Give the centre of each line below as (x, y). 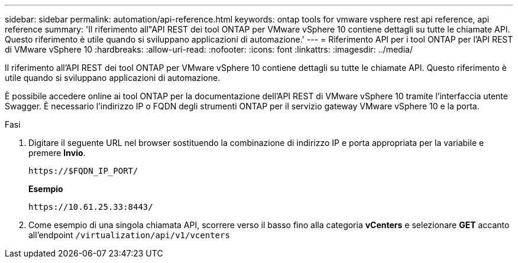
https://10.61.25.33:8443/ (91, 207)
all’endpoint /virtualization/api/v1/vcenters (129, 235)
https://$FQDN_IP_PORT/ (83, 171)
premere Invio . (57, 153)
